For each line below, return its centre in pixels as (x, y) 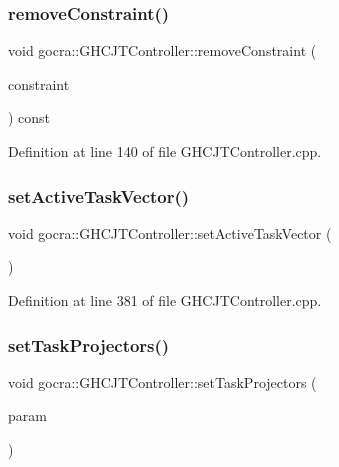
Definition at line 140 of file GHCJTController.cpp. (165, 151)
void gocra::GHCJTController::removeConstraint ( (162, 50)
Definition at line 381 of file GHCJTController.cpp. (165, 300)
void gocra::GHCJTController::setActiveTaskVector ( (170, 232)
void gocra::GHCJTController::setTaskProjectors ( (162, 381)
